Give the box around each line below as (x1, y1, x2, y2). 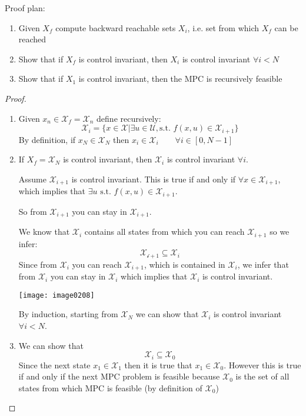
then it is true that (124, 358, 192, 371)
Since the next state (18, 358, 91, 371)
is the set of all (235, 370, 290, 382)
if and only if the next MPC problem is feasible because (18, 370, 220, 382)
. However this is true (224, 358, 301, 371)
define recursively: (97, 112, 161, 124)
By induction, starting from (18, 308, 118, 320)
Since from (18, 258, 57, 270)
